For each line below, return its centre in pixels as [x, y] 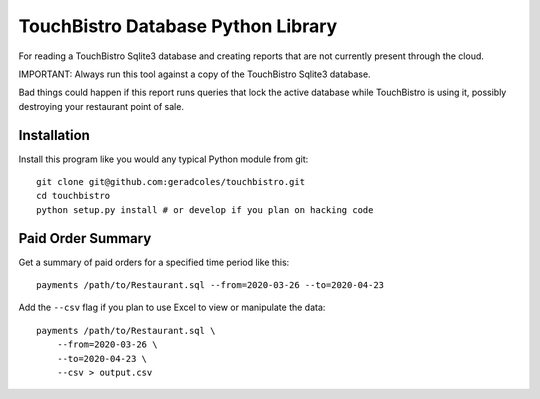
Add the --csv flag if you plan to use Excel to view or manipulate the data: [172, 307]
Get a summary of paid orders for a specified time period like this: [154, 262]
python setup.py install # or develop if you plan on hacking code [205, 209]
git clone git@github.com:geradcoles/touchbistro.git [170, 182]
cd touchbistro [73, 196]
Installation [54, 135]
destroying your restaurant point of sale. [101, 106]
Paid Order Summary [85, 238]
